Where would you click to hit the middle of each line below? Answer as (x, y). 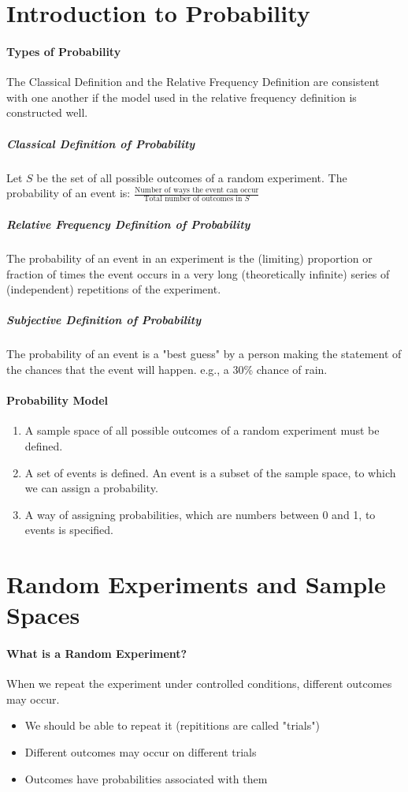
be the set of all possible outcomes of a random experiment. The (192, 177)
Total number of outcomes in (193, 199)
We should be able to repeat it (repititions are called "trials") (172, 725)
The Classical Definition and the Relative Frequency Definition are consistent (193, 82)
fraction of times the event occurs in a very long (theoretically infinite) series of (198, 273)
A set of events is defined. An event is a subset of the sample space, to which (210, 472)
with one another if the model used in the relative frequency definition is (182, 97)
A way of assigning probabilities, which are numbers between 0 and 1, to (200, 514)
